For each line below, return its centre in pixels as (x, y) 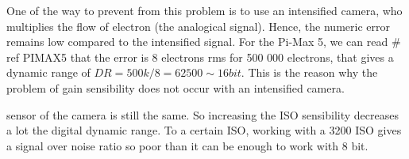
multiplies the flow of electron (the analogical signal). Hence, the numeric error (198, 26)
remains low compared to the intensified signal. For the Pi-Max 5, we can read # (204, 42)
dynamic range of (48, 72)
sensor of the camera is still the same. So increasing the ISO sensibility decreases (203, 114)
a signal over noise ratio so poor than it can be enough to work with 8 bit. (187, 145)
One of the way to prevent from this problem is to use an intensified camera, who (204, 10)
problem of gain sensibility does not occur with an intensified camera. (176, 87)
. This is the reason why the (309, 72)
